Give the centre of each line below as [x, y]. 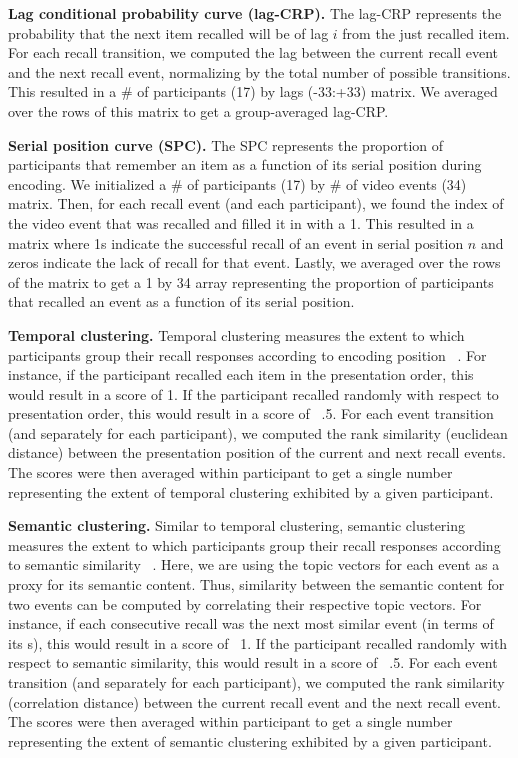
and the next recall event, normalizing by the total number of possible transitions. [259, 71]
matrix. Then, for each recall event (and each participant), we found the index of [256, 203]
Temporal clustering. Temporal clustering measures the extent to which [236, 334]
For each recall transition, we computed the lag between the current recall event [253, 52]
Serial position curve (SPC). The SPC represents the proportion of [226, 144]
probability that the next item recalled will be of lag [168, 32]
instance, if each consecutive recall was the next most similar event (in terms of [251, 623]
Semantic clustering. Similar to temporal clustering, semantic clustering [237, 525]
